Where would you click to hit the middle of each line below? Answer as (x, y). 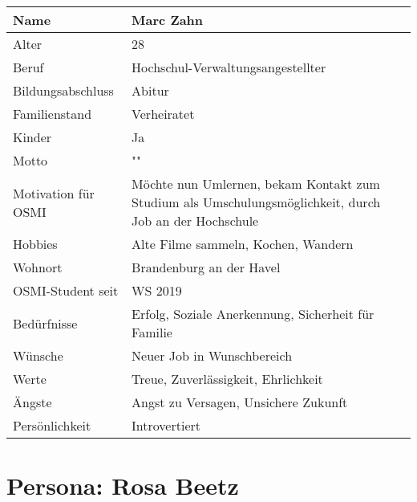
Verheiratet (163, 114)
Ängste (32, 402)
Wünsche (38, 355)
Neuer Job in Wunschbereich (212, 355)
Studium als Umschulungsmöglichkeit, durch (256, 202)
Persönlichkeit (52, 425)
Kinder (32, 137)
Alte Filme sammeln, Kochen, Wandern (243, 244)
